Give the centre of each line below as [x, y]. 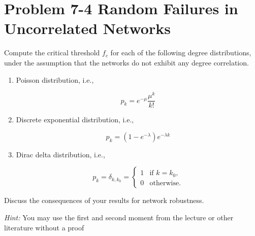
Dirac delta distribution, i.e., [60, 154]
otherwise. [165, 183]
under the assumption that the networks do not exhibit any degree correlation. [126, 62]
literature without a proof [44, 227]
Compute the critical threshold [52, 53]
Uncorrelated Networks [87, 28]
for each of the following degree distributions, [181, 53]
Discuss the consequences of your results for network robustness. [104, 200]
